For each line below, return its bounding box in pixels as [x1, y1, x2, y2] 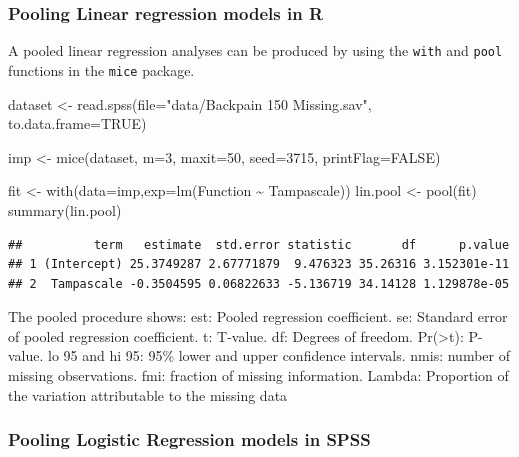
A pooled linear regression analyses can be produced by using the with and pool [8, 40, 503, 61]
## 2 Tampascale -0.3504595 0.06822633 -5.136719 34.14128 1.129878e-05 [8, 276, 510, 291]
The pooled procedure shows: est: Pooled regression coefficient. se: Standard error [8, 306, 508, 327]
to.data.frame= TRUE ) [8, 113, 147, 134]
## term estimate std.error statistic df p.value [8, 237, 510, 252]
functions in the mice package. [8, 59, 195, 80]
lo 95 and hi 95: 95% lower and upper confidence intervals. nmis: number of [48, 345, 510, 366]
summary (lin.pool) [8, 199, 122, 220]
